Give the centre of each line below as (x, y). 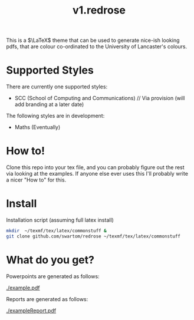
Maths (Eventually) (37, 127)
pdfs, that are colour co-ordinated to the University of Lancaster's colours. (97, 47)
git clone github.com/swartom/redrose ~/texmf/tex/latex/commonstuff (93, 236)
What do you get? (50, 260)
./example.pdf (23, 288)
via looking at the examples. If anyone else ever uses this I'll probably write (97, 174)
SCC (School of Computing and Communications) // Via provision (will (100, 98)
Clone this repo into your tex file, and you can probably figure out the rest (95, 167)
